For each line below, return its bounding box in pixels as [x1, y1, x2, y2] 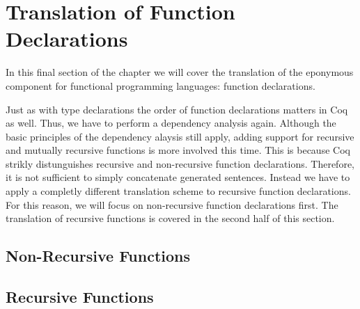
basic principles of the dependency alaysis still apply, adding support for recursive [6, 129, 354, 143]
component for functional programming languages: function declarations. [6, 78, 315, 93]
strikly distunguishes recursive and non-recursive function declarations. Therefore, [6, 156, 355, 171]
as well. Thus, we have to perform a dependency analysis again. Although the [6, 116, 336, 130]
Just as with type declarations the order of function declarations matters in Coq [6, 102, 348, 116]
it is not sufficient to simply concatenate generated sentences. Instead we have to [6, 170, 350, 184]
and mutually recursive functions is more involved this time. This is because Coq [6, 143, 350, 157]
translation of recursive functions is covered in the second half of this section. [6, 211, 335, 225]
